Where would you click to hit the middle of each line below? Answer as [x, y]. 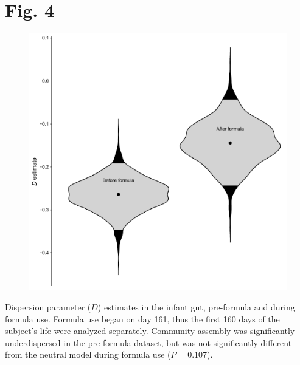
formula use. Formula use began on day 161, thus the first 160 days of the [142, 319]
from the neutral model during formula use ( [88, 354]
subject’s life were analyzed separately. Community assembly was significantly [150, 331]
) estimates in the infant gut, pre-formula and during [196, 307]
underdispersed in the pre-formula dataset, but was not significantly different [148, 342]
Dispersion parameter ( [48, 307]
